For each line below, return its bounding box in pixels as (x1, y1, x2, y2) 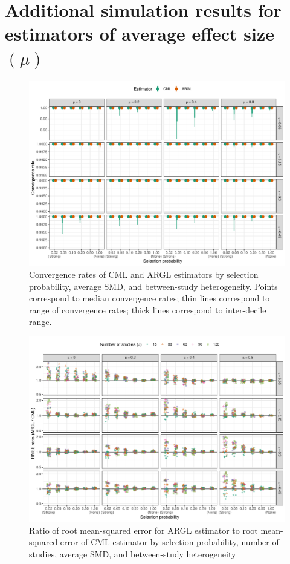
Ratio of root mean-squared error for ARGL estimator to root (29, 523, 258, 536)
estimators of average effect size (5, 21, 275, 46)
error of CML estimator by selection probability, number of (60, 536, 279, 548)
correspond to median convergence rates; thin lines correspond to (29, 292, 270, 304)
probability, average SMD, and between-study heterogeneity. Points (29, 280, 278, 292)
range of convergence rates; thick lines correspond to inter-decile (29, 303, 266, 316)
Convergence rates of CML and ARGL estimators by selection (29, 268, 259, 281)
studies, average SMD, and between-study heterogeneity (29, 547, 236, 560)
